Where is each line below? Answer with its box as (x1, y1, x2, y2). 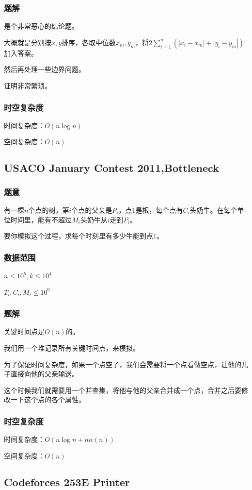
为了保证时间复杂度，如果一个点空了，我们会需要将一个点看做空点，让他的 (4, 359, 241, 369)
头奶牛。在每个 (189, 205, 237, 215)
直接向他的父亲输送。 (10, 369, 79, 379)
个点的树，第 (28, 205, 69, 215)
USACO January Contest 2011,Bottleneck (4, 160, 219, 175)
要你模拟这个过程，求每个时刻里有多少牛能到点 (4, 231, 153, 241)
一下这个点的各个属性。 (10, 394, 85, 405)
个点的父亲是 (71, 205, 112, 215)
